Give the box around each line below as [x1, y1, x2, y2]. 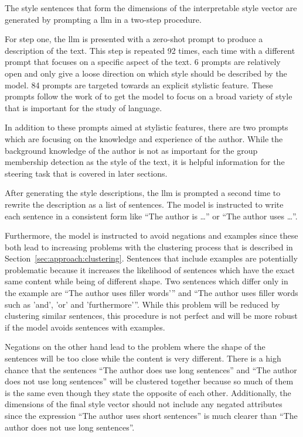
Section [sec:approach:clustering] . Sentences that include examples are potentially [5, 252, 298, 264]
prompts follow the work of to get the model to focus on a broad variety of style [5, 90, 292, 102]
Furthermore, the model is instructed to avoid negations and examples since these [5, 229, 298, 242]
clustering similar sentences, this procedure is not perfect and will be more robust [5, 309, 298, 322]
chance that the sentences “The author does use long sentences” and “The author [5, 363, 297, 376]
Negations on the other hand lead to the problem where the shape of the [5, 340, 265, 353]
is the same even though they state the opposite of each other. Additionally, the [5, 386, 291, 398]
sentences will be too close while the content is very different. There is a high [5, 352, 281, 364]
